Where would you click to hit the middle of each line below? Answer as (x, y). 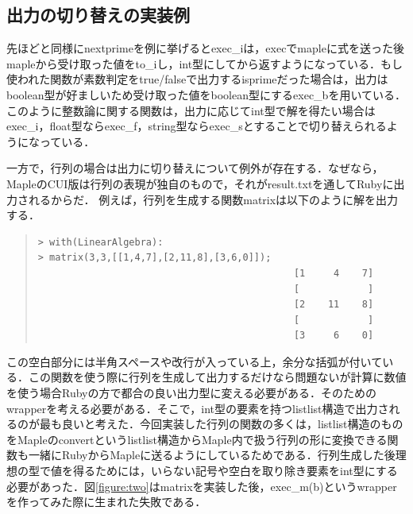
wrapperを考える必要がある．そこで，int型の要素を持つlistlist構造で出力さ (198, 408)
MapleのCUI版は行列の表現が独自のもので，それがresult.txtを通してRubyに (200, 183)
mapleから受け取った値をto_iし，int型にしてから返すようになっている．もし (205, 63)
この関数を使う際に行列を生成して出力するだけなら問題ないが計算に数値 (217, 377)
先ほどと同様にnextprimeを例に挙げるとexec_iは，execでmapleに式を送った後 (205, 48)
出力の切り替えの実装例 (98, 15)
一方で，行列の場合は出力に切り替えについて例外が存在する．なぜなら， (195, 168)
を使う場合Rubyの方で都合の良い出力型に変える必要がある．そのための (192, 393)
